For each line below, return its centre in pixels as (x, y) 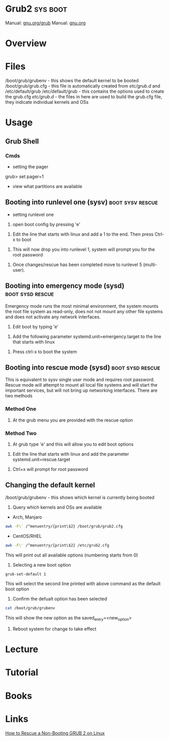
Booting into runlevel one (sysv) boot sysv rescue (81, 202)
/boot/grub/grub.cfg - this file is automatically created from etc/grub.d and (83, 86)
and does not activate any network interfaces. (53, 317)
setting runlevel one (33, 214)
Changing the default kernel (50, 485)
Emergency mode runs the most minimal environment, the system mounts (82, 306)
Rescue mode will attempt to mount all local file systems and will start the (81, 385)
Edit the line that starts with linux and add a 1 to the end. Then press (83, 234)
